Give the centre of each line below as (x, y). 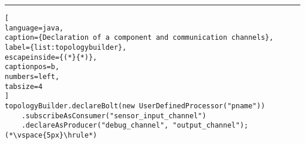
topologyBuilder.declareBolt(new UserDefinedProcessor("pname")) (135, 106)
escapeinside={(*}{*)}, (51, 57)
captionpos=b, (32, 67)
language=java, (34, 28)
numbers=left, (32, 76)
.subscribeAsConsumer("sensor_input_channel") (114, 116)
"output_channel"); (211, 126)
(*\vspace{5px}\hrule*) (51, 135)
